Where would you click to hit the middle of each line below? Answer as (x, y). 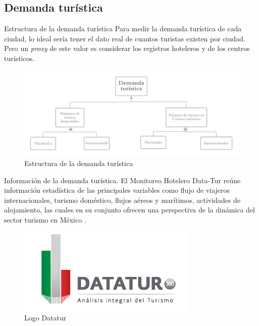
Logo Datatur (45, 318)
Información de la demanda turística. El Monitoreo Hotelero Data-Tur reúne (122, 180)
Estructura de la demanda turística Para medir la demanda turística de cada (123, 29)
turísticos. (19, 58)
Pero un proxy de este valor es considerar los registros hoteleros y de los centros (127, 48)
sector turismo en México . (45, 219)
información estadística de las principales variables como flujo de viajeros (117, 190)
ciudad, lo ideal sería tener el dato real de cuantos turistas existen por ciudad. (125, 38)
